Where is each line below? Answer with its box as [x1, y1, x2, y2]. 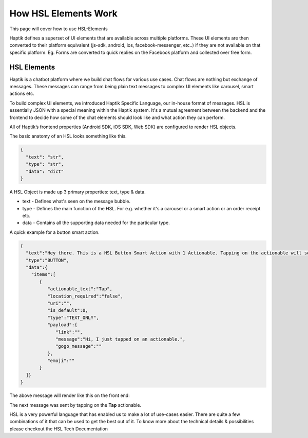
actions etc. [9, 90, 34, 97]
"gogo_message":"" [55, 344, 102, 349]
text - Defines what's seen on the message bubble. [22, 198, 131, 205]
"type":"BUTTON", [26, 257, 69, 263]
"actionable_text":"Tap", [47, 286, 113, 292]
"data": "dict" [26, 168, 64, 174]
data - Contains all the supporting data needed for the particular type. [22, 220, 170, 226]
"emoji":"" [47, 358, 75, 364]
